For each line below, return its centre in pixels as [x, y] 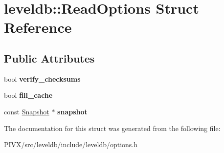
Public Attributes [49, 58]
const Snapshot [27, 111]
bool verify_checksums [42, 78]
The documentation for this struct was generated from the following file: [112, 128]
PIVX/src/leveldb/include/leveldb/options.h [71, 144]
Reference [38, 27]
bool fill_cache [28, 95]
